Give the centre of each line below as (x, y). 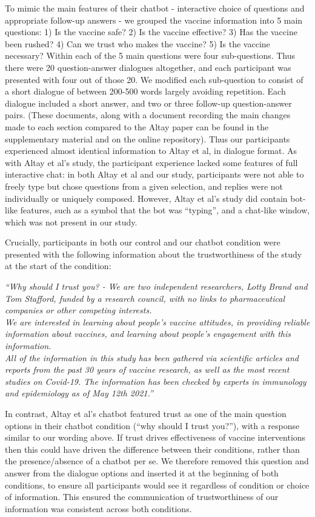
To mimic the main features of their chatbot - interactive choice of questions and (155, 8)
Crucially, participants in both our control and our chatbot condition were (143, 242)
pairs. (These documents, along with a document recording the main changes (148, 115)
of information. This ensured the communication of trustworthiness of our (142, 497)
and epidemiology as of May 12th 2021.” (79, 393)
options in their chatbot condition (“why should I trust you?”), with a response (152, 425)
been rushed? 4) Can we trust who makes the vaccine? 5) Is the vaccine (138, 43)
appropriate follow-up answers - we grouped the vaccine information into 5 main (154, 20)
